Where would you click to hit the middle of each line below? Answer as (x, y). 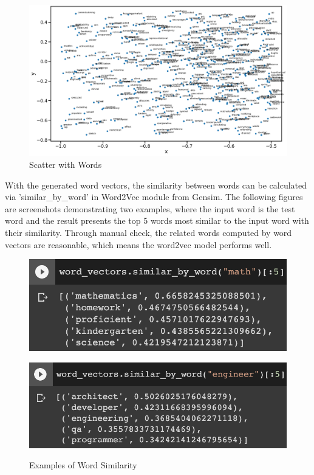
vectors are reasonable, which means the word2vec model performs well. (138, 244)
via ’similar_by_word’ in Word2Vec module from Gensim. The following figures (154, 197)
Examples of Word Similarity (83, 465)
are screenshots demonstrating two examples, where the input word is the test (150, 208)
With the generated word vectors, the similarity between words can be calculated (156, 185)
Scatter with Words (66, 165)
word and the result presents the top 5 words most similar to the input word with (157, 220)
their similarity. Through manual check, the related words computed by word (148, 232)
